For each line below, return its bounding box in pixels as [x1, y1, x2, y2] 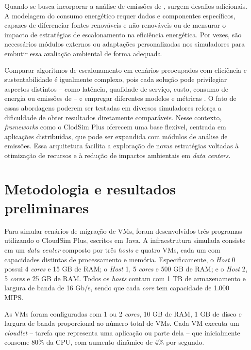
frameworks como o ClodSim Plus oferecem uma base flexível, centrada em [4, 122, 226, 132]
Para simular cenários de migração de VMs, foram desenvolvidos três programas [4, 225, 242, 236]
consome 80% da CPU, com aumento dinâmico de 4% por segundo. [4, 337, 204, 347]
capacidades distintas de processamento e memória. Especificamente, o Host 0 [4, 254, 235, 264]
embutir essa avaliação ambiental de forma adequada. [4, 48, 163, 58]
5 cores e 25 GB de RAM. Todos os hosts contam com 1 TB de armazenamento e [4, 273, 246, 283]
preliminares [4, 197, 89, 217]
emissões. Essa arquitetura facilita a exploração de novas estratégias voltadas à [4, 141, 239, 151]
